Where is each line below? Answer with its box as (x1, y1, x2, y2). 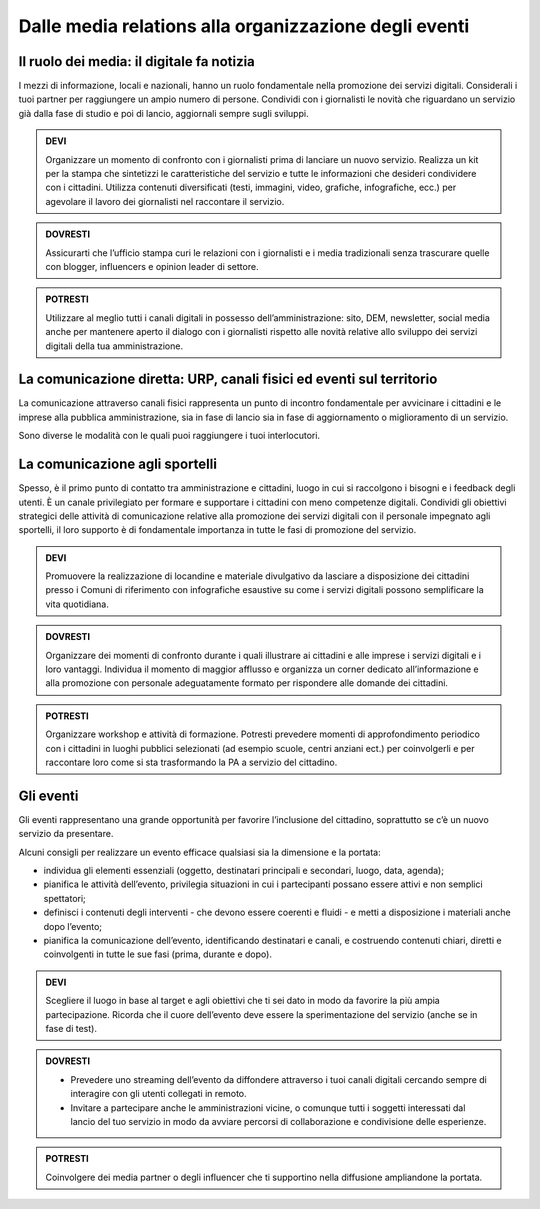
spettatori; (43, 892, 87, 904)
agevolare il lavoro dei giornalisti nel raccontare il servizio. (45, 195, 285, 207)
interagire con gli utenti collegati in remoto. (70, 1088, 247, 1100)
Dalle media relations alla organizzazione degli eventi (18, 15, 470, 37)
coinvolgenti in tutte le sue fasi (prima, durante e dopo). (43, 948, 272, 960)
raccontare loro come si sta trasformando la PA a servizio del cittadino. (45, 756, 338, 768)
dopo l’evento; (43, 920, 103, 932)
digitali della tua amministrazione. (45, 340, 184, 352)
